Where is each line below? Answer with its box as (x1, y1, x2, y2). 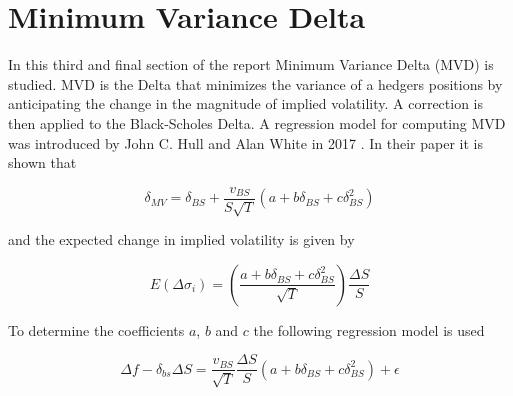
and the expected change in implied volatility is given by (8, 229, 355, 250)
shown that (8, 152, 77, 173)
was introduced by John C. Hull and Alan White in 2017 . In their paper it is (8, 132, 483, 153)
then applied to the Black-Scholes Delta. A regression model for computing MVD (8, 112, 506, 133)
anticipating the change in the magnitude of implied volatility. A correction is (8, 93, 484, 114)
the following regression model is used (253, 319, 485, 340)
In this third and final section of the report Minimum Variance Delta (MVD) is (8, 54, 494, 75)
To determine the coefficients (8, 319, 185, 340)
